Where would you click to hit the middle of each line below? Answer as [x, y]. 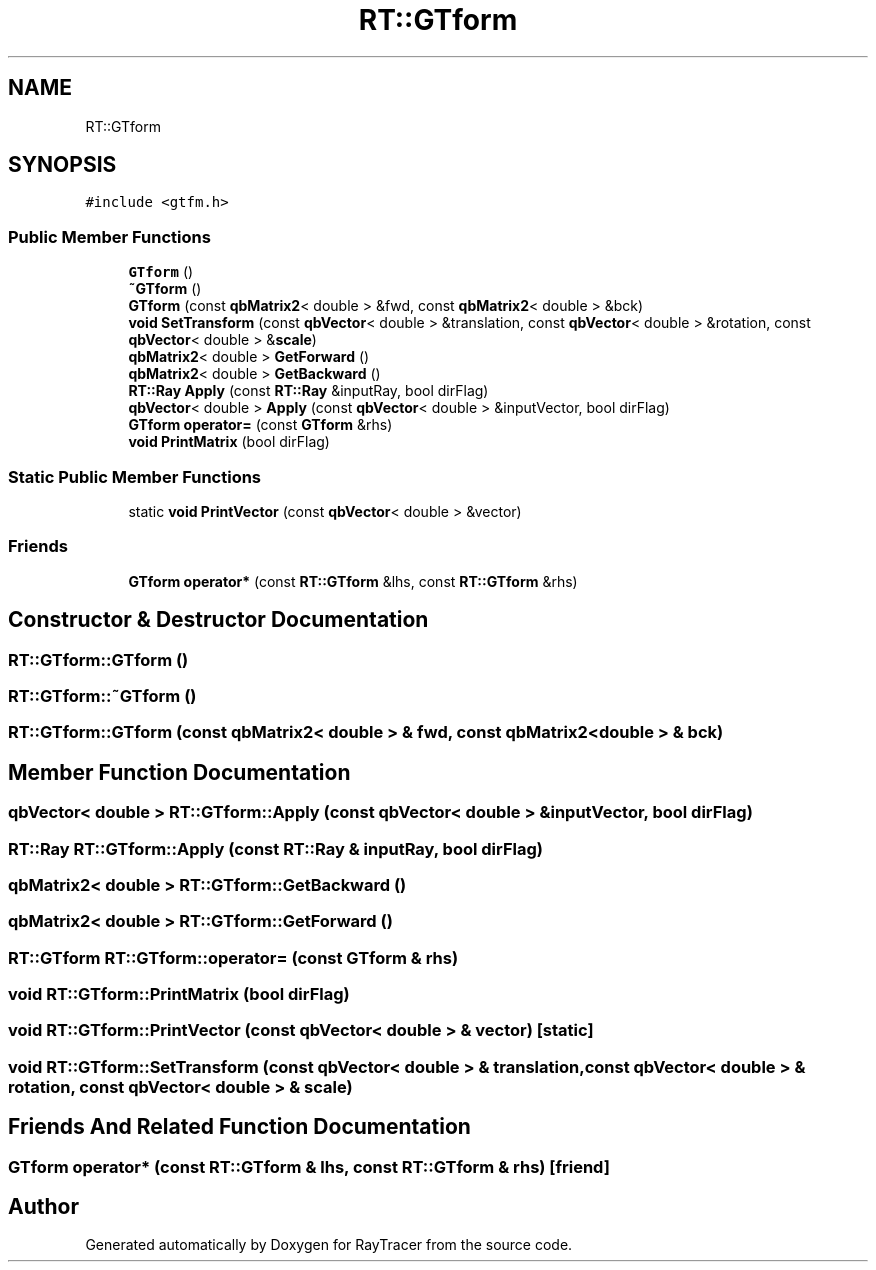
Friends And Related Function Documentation [239, 1127]
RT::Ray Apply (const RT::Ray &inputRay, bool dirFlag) [308, 391]
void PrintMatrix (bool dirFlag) [229, 442]
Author [43, 1207]
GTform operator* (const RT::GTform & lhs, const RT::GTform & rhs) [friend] [309, 1166]
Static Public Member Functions [135, 476]
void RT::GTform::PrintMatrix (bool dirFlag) [179, 994]
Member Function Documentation [179, 772]
